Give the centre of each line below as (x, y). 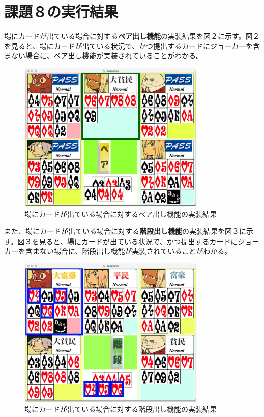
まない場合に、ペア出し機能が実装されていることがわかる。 (104, 56)
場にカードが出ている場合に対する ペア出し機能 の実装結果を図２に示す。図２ (132, 36)
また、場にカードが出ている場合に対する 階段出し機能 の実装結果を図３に (125, 231)
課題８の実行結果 (61, 11)
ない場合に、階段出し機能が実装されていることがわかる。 (136, 251)
